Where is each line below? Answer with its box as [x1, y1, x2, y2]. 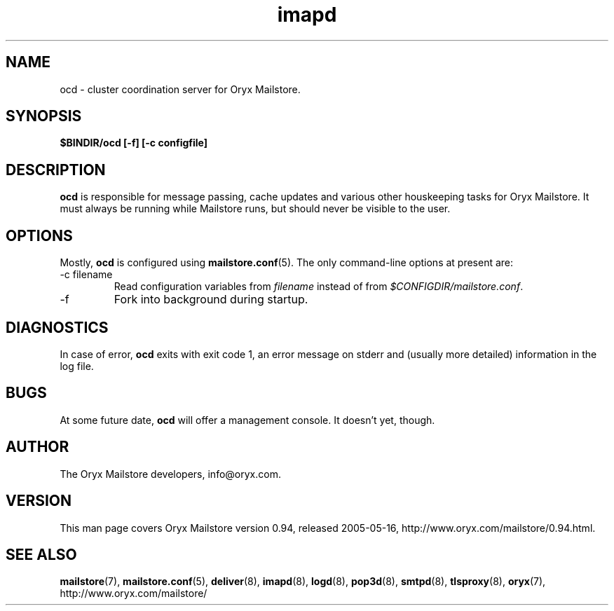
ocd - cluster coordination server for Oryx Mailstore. [60, 83, 301, 95]
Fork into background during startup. [114, 292, 308, 307]
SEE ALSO [6, 545, 77, 563]
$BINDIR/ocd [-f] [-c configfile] [60, 137, 208, 149]
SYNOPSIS [6, 107, 82, 125]
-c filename [60, 268, 113, 281]
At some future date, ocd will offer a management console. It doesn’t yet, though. [60, 413, 435, 426]
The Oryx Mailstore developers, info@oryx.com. [60, 467, 281, 480]
